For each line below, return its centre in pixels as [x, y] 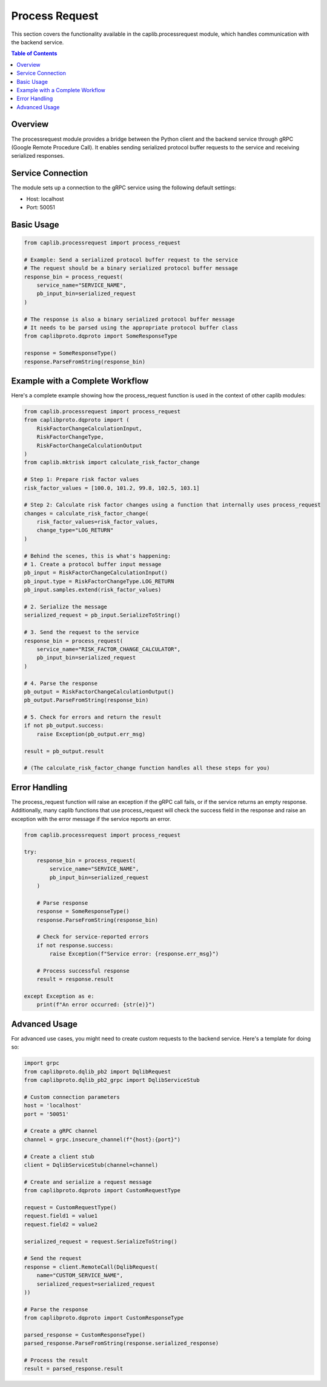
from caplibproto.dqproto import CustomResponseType [104, 1318]
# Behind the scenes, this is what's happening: [97, 556]
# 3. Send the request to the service [81, 632]
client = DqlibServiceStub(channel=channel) [91, 1165]
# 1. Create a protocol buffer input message [93, 565]
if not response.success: [75, 945]
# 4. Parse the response [61, 683]
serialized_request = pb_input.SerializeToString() [102, 615]
